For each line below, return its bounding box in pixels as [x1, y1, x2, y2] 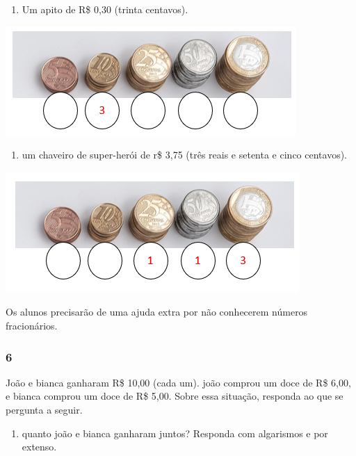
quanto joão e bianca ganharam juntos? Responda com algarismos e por [22, 425, 328, 440]
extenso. [22, 439, 57, 454]
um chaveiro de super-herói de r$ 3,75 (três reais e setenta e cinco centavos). [22, 147, 347, 162]
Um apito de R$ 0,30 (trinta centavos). [22, 2, 188, 16]
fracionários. [6, 318, 58, 332]
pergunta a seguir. [6, 402, 83, 416]
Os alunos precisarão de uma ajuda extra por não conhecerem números [6, 304, 308, 319]
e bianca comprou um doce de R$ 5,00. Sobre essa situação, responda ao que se [6, 389, 343, 403]
